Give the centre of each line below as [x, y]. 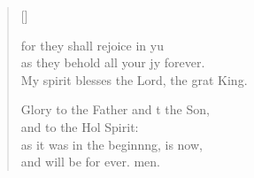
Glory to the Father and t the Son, [115, 109]
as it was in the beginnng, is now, [112, 144]
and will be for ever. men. [90, 162]
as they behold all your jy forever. [113, 62]
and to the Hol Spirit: [80, 126]
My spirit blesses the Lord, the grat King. [134, 79]
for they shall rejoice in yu [92, 45]
